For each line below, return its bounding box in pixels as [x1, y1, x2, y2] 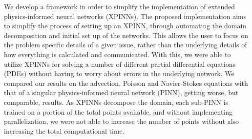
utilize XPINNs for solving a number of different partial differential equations [4, 59, 235, 69]
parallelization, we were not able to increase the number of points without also [4, 116, 239, 126]
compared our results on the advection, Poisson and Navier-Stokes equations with [4, 78, 248, 88]
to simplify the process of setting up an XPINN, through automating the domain [4, 20, 247, 31]
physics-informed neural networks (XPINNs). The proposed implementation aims [4, 11, 247, 21]
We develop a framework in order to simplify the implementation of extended [4, 1, 235, 11]
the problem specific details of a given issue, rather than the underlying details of [4, 40, 247, 50]
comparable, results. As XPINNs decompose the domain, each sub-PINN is [4, 97, 229, 107]
